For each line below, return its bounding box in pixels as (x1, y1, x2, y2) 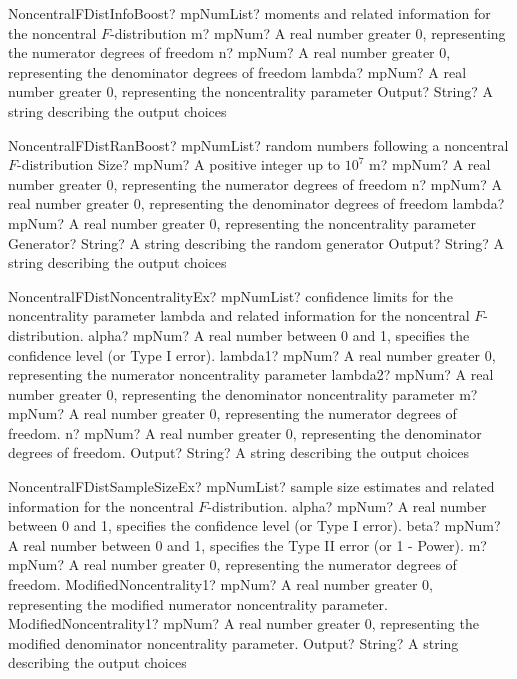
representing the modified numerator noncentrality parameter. (8, 593, 388, 614)
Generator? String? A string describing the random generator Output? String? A (8, 232, 505, 253)
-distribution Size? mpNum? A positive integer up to (17, 154, 341, 175)
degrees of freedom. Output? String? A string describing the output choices (8, 442, 469, 463)
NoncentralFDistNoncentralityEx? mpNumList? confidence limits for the (8, 285, 453, 306)
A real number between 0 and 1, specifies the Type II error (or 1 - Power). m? (8, 534, 487, 555)
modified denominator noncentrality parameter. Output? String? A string (8, 632, 459, 653)
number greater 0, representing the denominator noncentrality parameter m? (8, 383, 478, 404)
